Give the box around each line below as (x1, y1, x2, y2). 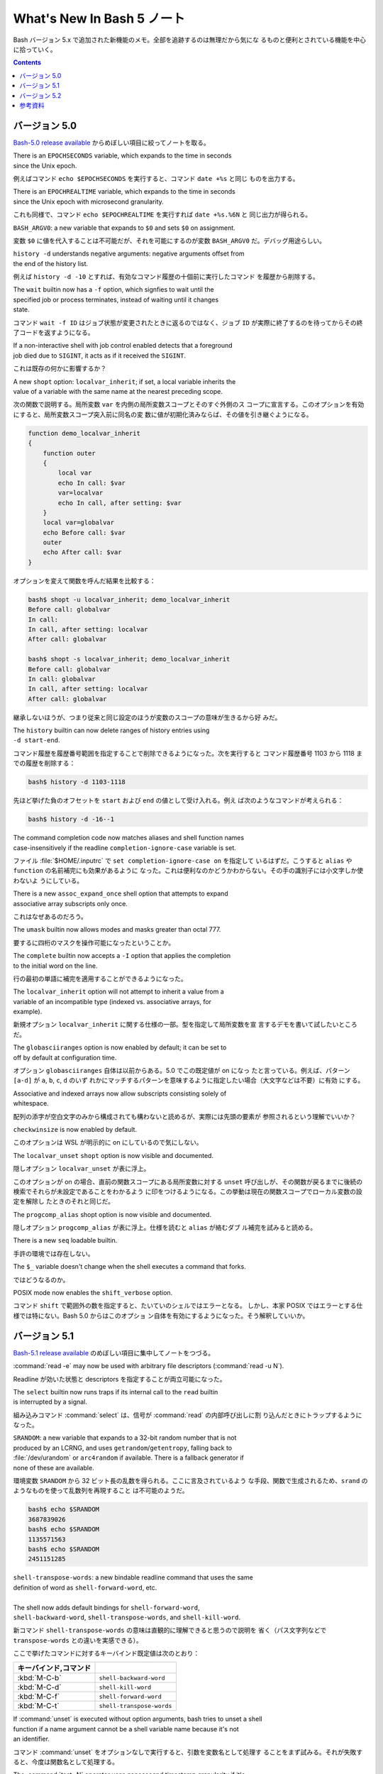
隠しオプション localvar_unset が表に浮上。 (13, 1164, 150, 1173)
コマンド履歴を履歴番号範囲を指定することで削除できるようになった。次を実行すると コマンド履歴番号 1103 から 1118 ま (13, 749, 363, 757)
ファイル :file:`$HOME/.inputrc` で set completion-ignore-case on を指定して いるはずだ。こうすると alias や (13, 856, 353, 865)
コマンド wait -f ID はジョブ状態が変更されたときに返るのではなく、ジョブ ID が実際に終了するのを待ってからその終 (13, 318, 363, 326)
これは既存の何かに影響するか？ (13, 364, 106, 373)
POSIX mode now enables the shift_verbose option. (13, 1289, 173, 1297)
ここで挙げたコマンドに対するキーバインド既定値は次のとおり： (13, 1649, 200, 1658)
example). (13, 1008, 43, 1016)
